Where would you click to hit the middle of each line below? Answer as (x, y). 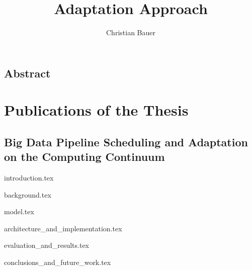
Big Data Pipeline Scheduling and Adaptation (126, 142)
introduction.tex (29, 178)
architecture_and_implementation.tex (63, 228)
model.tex (19, 211)
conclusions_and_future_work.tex (58, 262)
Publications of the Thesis (96, 110)
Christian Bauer (131, 32)
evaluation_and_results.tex (47, 245)
